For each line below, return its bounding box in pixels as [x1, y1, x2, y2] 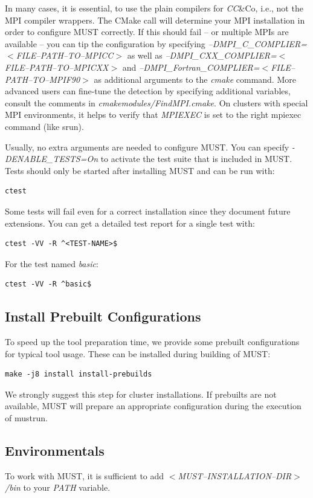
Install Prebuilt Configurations [5, 307, 201, 326]
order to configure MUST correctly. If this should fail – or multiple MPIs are [5, 25, 289, 38]
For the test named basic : [5, 257, 98, 270]
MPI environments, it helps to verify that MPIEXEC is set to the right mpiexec [5, 108, 302, 121]
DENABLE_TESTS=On [5, 152, 98, 165]
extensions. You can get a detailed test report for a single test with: [5, 216, 255, 229]
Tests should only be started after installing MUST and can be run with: [5, 164, 275, 176]
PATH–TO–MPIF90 [5, 73, 80, 85]
